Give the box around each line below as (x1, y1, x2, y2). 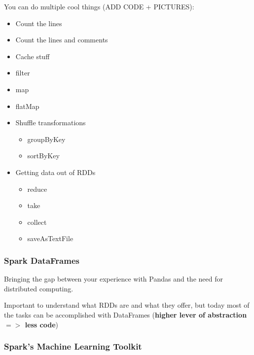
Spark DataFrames (4, 254, 79, 266)
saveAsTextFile (27, 233, 73, 244)
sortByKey (27, 150, 60, 161)
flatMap (15, 101, 39, 111)
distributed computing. (4, 283, 73, 293)
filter (15, 68, 30, 78)
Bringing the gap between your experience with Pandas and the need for (4, 274, 223, 284)
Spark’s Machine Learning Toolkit (4, 340, 142, 353)
